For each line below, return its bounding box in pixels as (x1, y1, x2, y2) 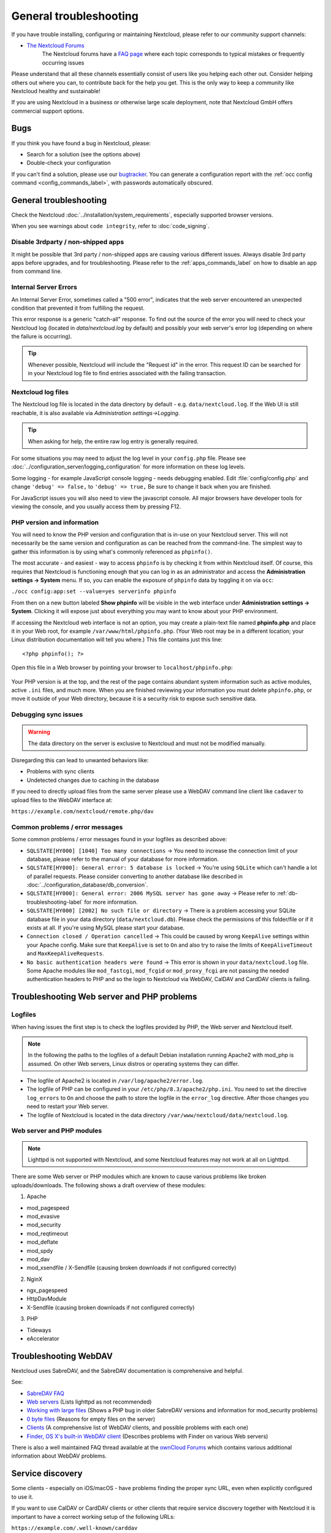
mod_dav (26, 1255, 50, 1263)
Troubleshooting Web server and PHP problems (11, 992, 197, 1002)
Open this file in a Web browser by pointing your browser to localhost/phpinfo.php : (11, 664, 233, 671)
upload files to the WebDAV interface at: (11, 796, 113, 803)
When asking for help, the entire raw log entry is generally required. (28, 437, 199, 445)
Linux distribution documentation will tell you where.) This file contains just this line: (11, 636, 223, 643)
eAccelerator (26, 1335, 59, 1342)
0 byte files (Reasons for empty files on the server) (26, 1415, 156, 1423)
